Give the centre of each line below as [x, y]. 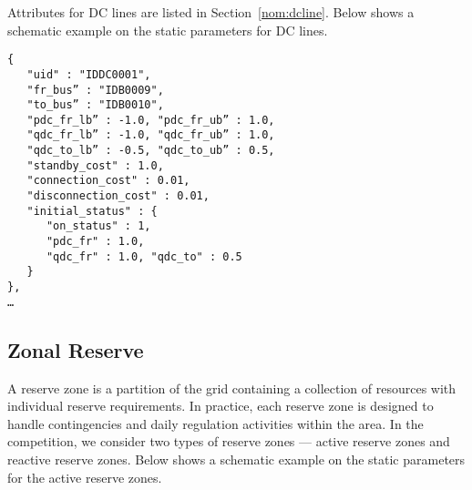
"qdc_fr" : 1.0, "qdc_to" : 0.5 [144, 256]
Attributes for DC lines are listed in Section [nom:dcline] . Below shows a [211, 12]
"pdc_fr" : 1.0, [95, 242]
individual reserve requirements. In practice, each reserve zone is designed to [221, 406]
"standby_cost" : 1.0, [95, 165]
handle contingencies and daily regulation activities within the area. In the [215, 423]
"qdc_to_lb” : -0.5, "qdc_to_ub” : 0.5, [151, 151]
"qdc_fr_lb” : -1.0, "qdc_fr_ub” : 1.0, [151, 135]
